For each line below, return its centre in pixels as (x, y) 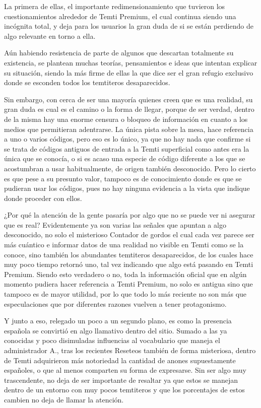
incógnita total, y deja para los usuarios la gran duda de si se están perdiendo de (129, 26)
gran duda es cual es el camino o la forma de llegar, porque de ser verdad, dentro (129, 109)
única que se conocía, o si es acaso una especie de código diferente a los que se (125, 158)
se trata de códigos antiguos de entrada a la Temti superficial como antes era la (127, 148)
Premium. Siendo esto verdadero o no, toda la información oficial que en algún (125, 274)
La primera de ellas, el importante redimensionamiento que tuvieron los (115, 6)
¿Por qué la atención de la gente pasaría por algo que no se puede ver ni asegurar (130, 215)
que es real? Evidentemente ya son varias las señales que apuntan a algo (115, 224)
